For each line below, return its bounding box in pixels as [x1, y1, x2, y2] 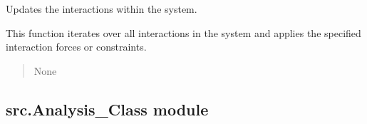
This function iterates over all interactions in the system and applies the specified [6, 25, 361, 40]
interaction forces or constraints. [6, 39, 147, 54]
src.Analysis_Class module [6, 98, 209, 120]
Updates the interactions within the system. [6, 1, 197, 16]
